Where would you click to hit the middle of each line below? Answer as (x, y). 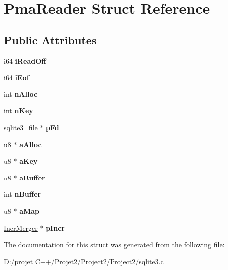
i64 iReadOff (25, 60)
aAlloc (31, 144)
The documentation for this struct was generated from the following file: (114, 244)
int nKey (19, 111)
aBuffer (32, 177)
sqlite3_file (21, 127)
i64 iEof (17, 77)
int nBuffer (23, 194)
